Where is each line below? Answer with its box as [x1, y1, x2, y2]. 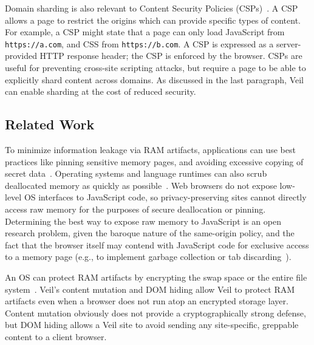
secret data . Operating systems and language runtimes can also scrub [5, 167, 267, 180]
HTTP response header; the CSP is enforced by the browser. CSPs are [39, 49, 302, 62]
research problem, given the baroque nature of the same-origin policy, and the [5, 227, 295, 239]
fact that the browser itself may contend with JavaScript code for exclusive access [5, 238, 309, 251]
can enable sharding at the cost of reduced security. [5, 85, 196, 98]
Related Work [5, 115, 95, 134]
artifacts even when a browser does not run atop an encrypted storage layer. [5, 295, 288, 307]
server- [276, 37, 301, 50]
